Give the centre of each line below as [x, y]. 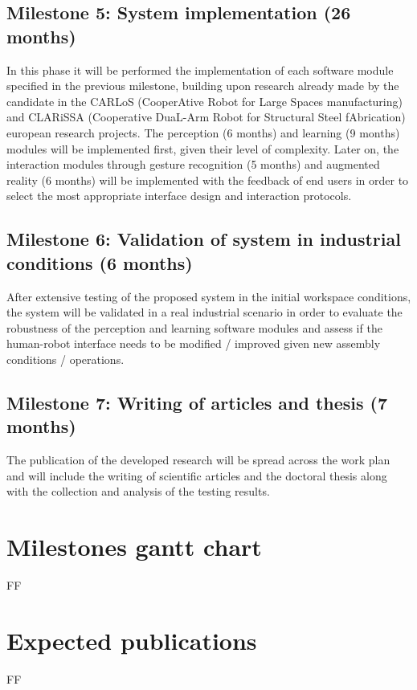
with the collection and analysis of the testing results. [138, 491]
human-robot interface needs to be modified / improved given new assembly [194, 343]
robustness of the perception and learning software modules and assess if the [194, 327]
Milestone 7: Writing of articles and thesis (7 [197, 402]
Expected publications [132, 640]
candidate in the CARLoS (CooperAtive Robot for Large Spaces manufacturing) [204, 101]
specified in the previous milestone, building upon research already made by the [203, 86]
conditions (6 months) [100, 262]
